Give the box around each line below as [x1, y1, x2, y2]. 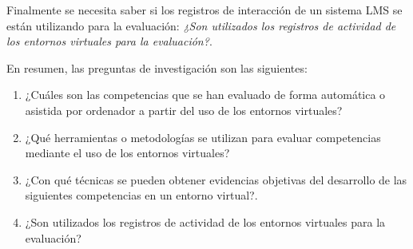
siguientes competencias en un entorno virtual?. [25, 187, 258, 204]
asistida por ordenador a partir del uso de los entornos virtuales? [25, 101, 343, 118]
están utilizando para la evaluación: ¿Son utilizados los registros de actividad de [6, 17, 396, 34]
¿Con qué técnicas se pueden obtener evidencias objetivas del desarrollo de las [25, 171, 407, 188]
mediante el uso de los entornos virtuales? [25, 144, 230, 161]
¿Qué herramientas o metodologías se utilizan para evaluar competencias [25, 128, 381, 145]
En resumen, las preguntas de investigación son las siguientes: [6, 59, 308, 76]
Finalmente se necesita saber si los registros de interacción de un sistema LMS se [6, 2, 403, 18]
